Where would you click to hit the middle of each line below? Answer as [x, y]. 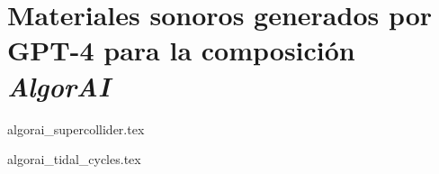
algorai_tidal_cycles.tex [74, 159]
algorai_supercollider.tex [76, 128]
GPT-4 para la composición [181, 50]
